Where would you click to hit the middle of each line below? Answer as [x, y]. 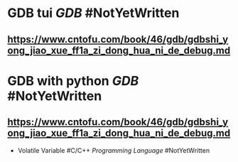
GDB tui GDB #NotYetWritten [93, 13]
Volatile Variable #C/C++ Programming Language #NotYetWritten [114, 150]
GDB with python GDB [73, 81]
